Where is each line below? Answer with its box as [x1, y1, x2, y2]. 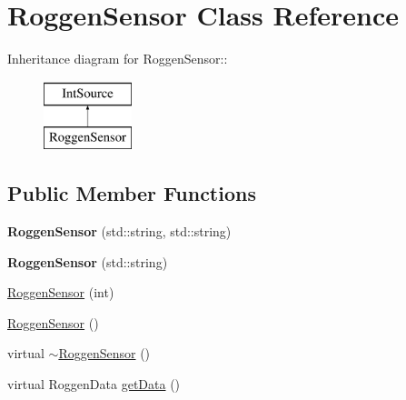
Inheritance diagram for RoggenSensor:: [7, 49, 228, 68]
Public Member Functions [7, 179, 256, 207]
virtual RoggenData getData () [7, 375, 181, 394]
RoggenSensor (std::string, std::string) [7, 222, 232, 241]
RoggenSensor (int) [7, 283, 114, 302]
